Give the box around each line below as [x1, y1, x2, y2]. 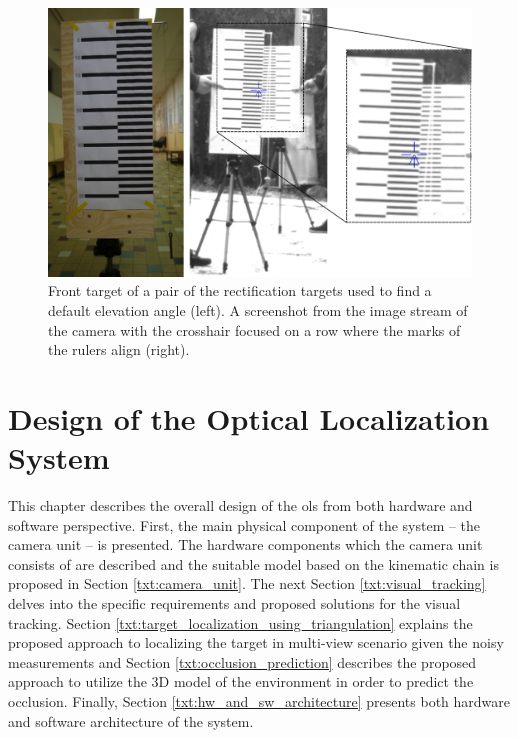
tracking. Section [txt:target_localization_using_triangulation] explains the [8, 612, 473, 633]
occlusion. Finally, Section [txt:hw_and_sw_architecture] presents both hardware [8, 690, 511, 711]
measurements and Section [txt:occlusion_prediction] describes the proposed [8, 651, 477, 672]
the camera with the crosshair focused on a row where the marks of [48, 319, 461, 340]
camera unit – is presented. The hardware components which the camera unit [8, 534, 483, 555]
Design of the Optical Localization [8, 397, 490, 438]
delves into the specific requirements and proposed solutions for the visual [8, 592, 461, 613]
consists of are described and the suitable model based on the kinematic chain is [8, 553, 499, 574]
